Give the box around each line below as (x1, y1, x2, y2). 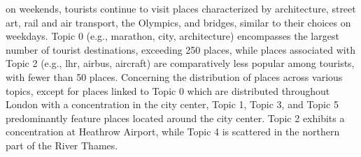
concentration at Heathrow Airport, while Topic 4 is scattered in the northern (6, 124, 340, 139)
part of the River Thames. (6, 137, 118, 152)
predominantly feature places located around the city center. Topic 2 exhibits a (6, 110, 345, 125)
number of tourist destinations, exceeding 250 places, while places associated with (6, 42, 355, 57)
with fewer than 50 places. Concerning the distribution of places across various (6, 69, 343, 84)
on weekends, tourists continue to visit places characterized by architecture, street (6, 1, 356, 15)
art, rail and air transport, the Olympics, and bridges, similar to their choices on (6, 15, 351, 29)
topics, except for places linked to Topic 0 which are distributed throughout (6, 83, 330, 98)
